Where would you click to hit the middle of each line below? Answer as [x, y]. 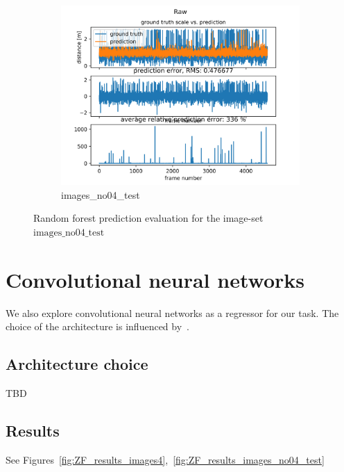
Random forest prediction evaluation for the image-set [148, 218]
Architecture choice [77, 364]
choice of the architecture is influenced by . [97, 326]
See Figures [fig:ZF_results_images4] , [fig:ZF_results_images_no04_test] [165, 459]
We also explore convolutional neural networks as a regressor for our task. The [172, 312]
